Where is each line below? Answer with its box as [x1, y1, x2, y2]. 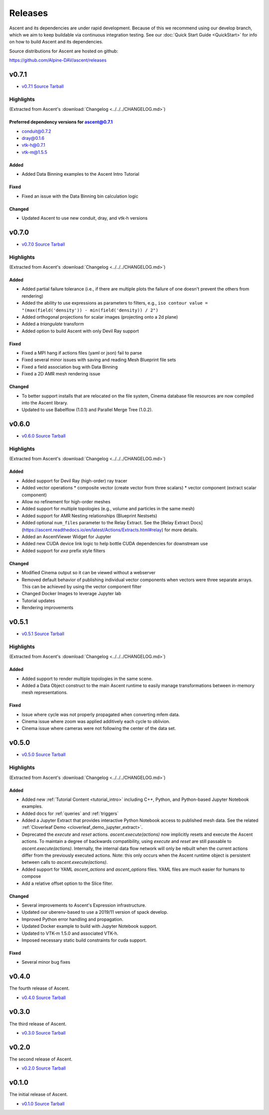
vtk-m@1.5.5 [21, 149, 47, 155]
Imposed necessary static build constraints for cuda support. [21, 937, 147, 943]
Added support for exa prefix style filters [21, 547, 106, 554]
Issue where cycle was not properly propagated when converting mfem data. [21, 712, 180, 718]
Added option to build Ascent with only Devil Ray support [21, 328, 139, 334]
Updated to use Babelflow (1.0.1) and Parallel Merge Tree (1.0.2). [21, 407, 153, 413]
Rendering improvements [21, 605, 74, 611]
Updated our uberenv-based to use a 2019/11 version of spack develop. [21, 909, 168, 915]
